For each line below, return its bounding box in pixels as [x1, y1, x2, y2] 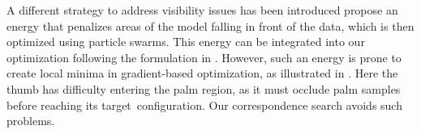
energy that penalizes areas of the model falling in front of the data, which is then [6, 17, 415, 34]
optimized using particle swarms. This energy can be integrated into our [6, 33, 365, 50]
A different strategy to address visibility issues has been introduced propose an [6, 2, 398, 18]
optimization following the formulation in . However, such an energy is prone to [6, 48, 402, 65]
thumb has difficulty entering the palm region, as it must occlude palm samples [6, 80, 401, 97]
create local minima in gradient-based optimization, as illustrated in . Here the [6, 65, 398, 82]
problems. [6, 112, 55, 129]
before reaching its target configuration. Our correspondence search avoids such [6, 96, 402, 113]
